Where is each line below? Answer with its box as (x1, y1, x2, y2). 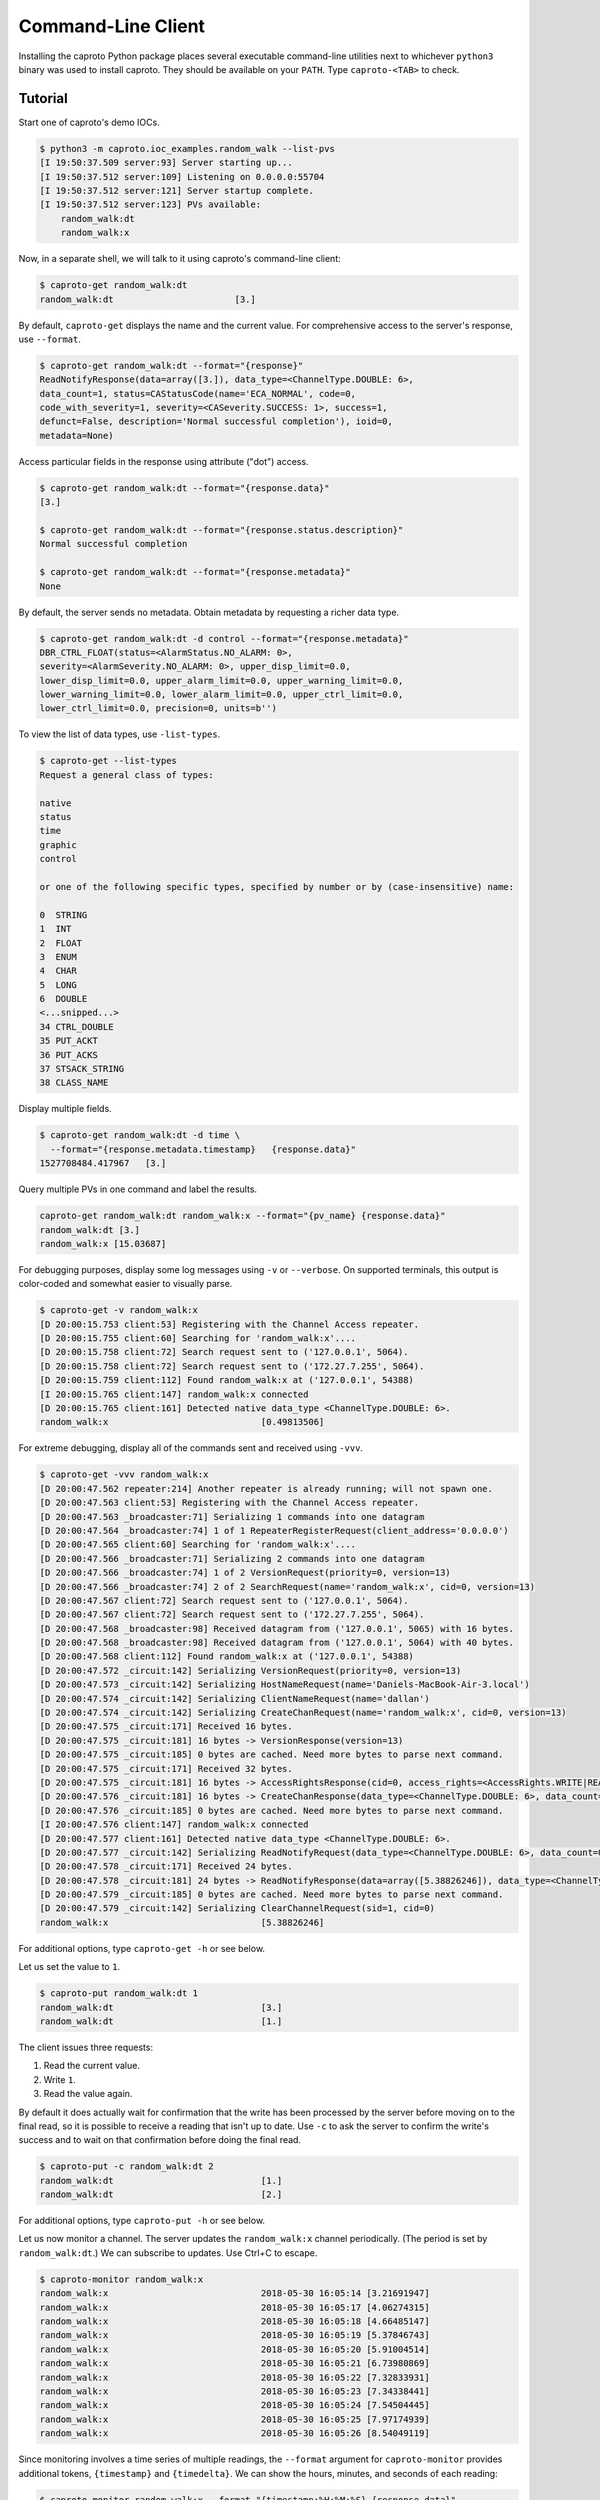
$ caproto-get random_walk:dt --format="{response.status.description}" (39, 524, 404, 535)
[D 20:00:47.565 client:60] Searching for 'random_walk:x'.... (39, 1539, 357, 1550)
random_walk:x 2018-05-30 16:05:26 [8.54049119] (39, 2428, 430, 2439)
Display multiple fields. (18, 1103, 112, 1115)
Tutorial (18, 90, 69, 107)
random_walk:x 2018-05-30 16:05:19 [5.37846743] (39, 2330, 430, 2341)
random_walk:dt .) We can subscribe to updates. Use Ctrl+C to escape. (18, 2246, 318, 2259)
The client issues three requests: (18, 2041, 154, 2053)
